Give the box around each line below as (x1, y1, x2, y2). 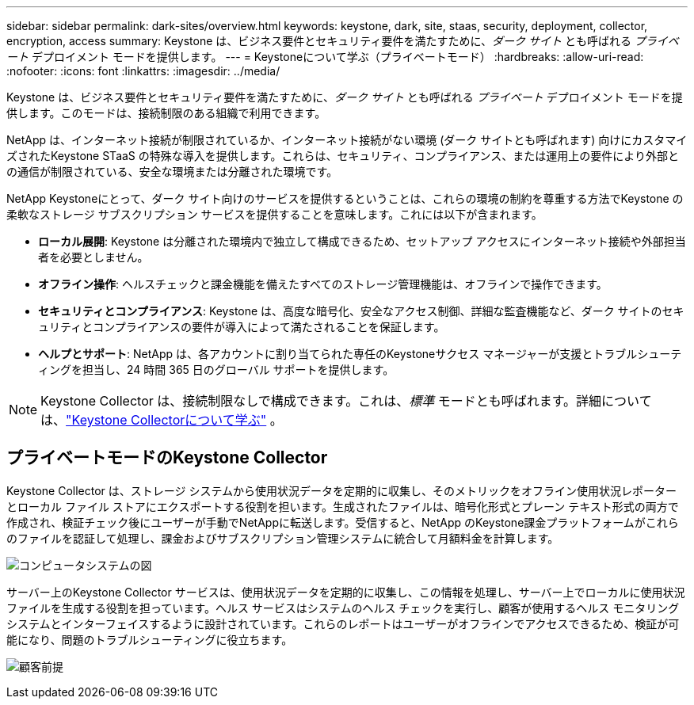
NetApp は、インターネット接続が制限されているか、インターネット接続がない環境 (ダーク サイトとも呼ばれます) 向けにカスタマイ (6, 133, 688, 147)
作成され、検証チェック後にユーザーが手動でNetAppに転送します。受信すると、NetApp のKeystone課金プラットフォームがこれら (6, 515, 679, 529)
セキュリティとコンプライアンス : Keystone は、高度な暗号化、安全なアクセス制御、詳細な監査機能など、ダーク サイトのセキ (38, 304, 684, 318)
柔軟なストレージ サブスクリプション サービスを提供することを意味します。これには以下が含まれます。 (6, 208, 543, 221)
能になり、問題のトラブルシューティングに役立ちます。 (6, 632, 293, 646)
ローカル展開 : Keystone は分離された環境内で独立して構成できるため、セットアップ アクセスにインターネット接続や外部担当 (38, 234, 686, 248)
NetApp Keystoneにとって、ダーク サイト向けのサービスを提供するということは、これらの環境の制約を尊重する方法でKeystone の (6, 192, 684, 205)
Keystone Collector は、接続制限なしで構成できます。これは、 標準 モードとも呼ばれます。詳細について (40, 393, 652, 409)
